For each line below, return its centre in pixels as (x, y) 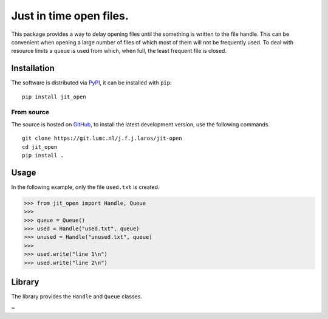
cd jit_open (40, 147)
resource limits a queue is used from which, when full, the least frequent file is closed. (119, 51)
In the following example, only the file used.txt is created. (85, 187)
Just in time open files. (70, 16)
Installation (33, 68)
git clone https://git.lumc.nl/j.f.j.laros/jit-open (102, 139)
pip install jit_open (54, 97)
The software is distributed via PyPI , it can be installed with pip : (91, 83)
